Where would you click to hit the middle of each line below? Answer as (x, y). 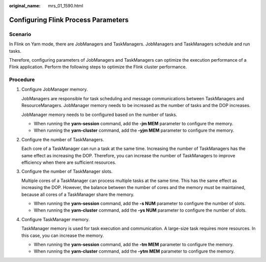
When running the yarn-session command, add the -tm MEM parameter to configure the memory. (134, 244)
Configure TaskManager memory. (55, 219)
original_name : (25, 6)
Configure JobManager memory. (55, 89)
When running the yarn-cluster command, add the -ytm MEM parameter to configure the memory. (134, 251)
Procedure (22, 80)
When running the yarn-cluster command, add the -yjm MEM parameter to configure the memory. (134, 130)
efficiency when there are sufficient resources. (69, 162)
